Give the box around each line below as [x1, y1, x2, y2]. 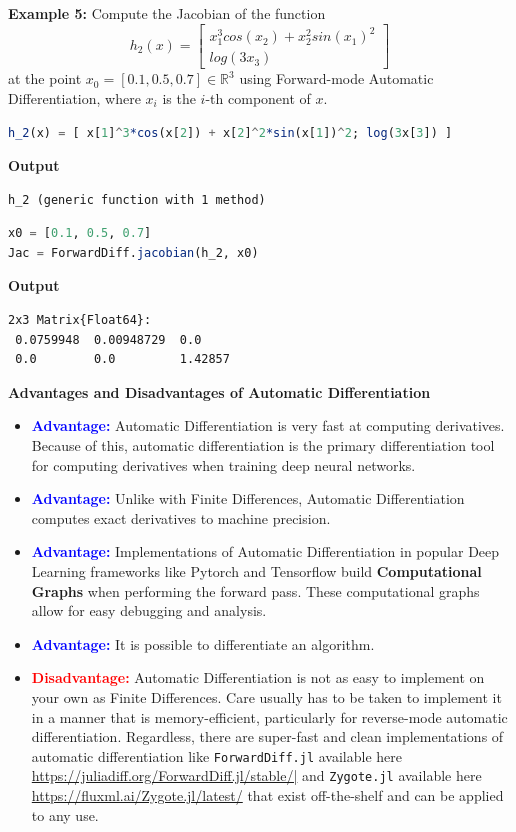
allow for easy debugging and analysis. [31, 600, 267, 621]
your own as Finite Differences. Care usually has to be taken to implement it [31, 686, 502, 707]
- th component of [205, 87, 311, 108]
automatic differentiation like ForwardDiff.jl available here [31, 745, 402, 766]
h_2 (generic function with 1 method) [8, 192, 266, 207]
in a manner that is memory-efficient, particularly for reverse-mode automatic [31, 706, 508, 727]
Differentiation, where [8, 87, 141, 108]
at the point [8, 68, 82, 89]
